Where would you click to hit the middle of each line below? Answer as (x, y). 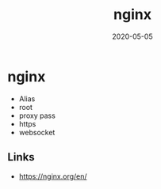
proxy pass (37, 115)
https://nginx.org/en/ (53, 176)
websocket (37, 132)
